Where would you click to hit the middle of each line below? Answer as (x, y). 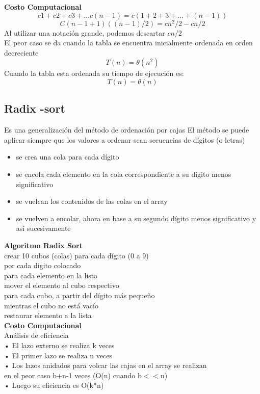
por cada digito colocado (43, 265)
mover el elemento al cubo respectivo (62, 285)
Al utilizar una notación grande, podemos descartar (85, 32)
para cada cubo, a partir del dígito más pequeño (80, 295)
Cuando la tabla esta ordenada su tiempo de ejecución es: (94, 73)
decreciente (21, 52)
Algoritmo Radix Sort (43, 245)
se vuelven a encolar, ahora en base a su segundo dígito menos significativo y (136, 218)
